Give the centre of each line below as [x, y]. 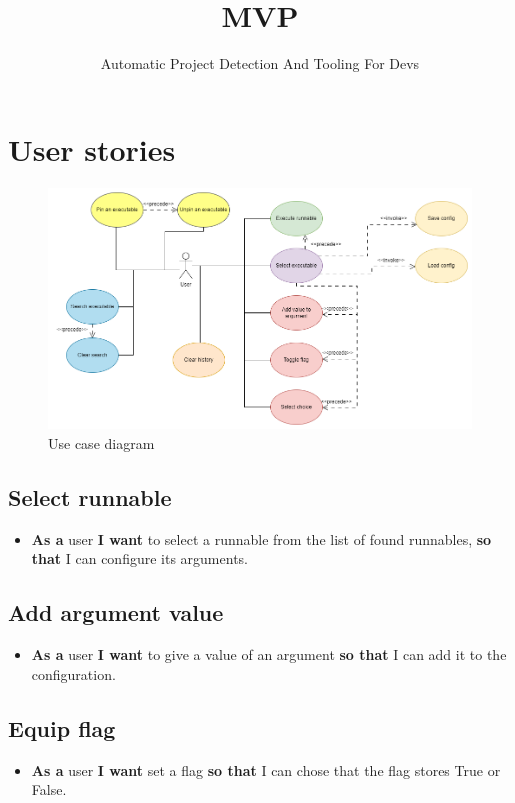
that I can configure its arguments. [139, 558]
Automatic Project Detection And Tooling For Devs [260, 63]
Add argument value [116, 612]
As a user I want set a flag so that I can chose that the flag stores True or [266, 769]
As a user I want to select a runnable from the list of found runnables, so [261, 538]
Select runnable [90, 496]
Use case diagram [101, 442]
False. [49, 789]
